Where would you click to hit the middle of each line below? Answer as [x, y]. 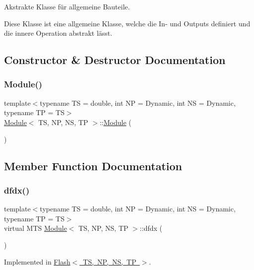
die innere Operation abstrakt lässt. [58, 33]
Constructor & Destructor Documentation [115, 60]
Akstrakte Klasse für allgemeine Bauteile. [67, 6]
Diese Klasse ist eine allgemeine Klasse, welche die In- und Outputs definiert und [127, 23]
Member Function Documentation [93, 166]
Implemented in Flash [37, 261]
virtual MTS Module [35, 228]
